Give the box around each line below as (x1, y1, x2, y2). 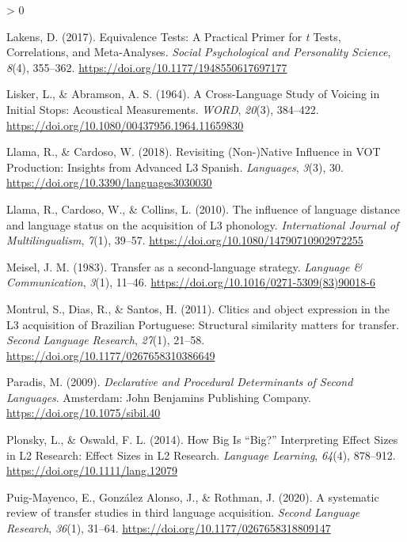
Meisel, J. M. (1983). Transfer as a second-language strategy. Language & (6, 258, 363, 275)
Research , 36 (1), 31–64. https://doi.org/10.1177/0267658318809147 (6, 520, 331, 536)
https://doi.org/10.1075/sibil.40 (6, 404, 161, 421)
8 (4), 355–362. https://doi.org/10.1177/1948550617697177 (6, 59, 287, 75)
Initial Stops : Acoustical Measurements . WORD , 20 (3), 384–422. (6, 100, 319, 117)
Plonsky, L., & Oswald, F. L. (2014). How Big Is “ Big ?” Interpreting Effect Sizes (6, 431, 398, 448)
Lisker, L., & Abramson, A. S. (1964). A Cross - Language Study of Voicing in (6, 85, 380, 102)
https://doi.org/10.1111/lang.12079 (6, 462, 177, 479)
